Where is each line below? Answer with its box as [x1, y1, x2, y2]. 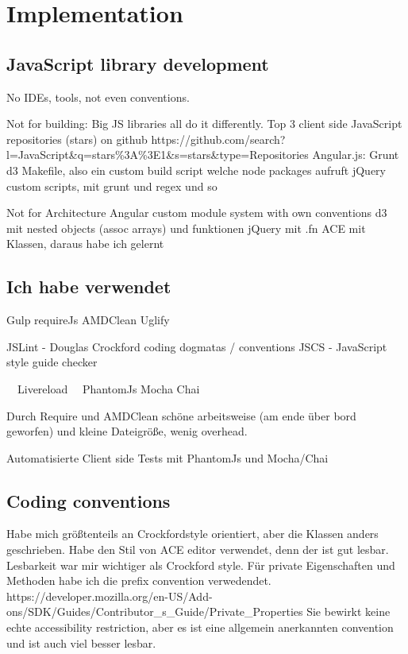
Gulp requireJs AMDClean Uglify [6, 312, 170, 328]
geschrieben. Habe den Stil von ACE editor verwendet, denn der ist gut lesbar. [6, 541, 389, 558]
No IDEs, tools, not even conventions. [6, 88, 190, 105]
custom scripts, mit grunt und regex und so [6, 177, 217, 194]
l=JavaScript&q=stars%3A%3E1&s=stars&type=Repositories [6, 146, 309, 163]
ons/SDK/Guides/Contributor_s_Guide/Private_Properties [6, 603, 303, 620]
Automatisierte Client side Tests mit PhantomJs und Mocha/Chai [6, 449, 329, 466]
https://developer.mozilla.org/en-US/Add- [6, 587, 213, 604]
